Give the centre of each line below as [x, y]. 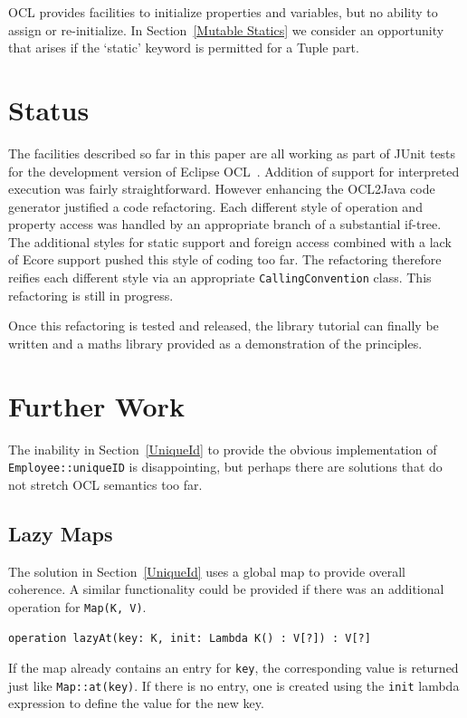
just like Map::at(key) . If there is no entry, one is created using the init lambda [234, 685]
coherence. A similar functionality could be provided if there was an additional [226, 589]
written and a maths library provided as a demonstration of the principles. [215, 343]
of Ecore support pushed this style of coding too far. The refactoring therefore [225, 259]
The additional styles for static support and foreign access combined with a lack [230, 241]
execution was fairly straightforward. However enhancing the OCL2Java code [222, 189]
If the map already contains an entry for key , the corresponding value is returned [233, 668]
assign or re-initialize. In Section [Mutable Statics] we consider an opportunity [226, 29]
